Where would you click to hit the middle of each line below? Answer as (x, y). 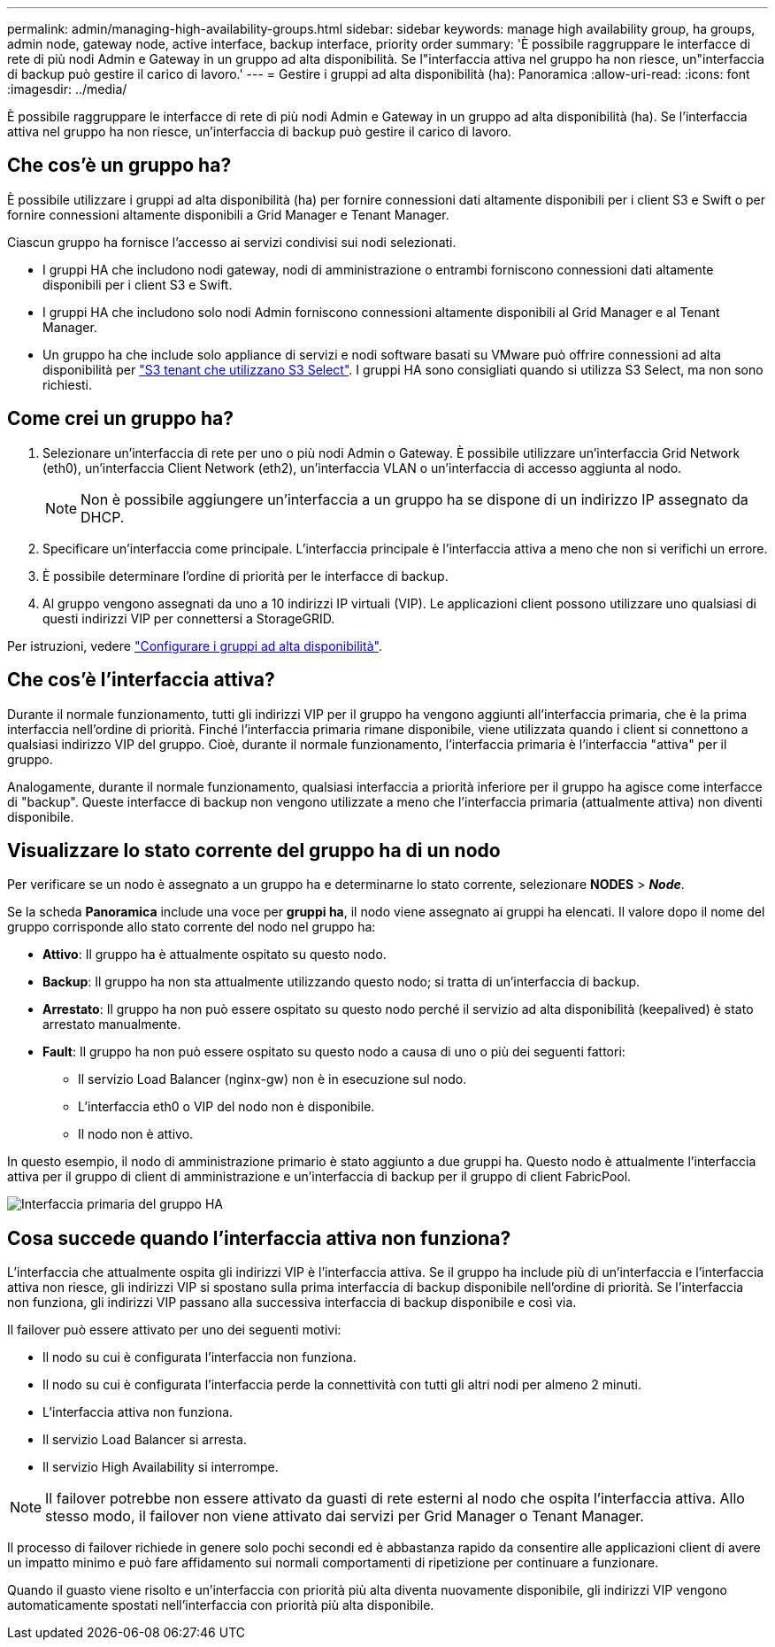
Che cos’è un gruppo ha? (119, 166)
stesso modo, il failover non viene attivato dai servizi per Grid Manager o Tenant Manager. (345, 1516)
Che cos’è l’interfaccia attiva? (141, 680)
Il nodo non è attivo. (136, 1134)
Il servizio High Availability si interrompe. (161, 1467)
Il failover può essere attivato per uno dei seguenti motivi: (174, 1330)
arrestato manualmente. (112, 1025)
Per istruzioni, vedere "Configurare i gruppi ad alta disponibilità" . (195, 646)
